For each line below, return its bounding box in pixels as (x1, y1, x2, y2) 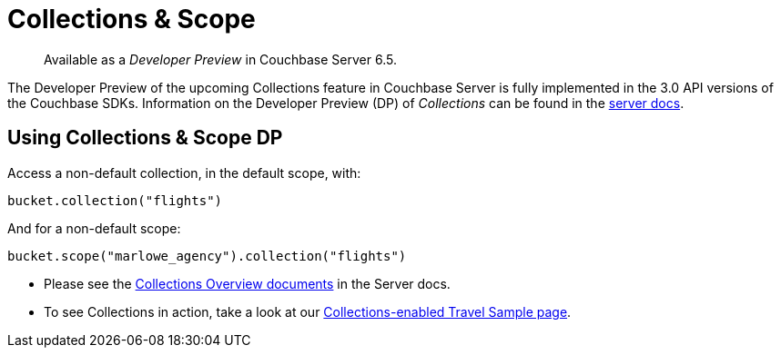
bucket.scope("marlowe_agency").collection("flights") (7, 248, 407, 263)
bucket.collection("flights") (7, 192, 223, 208)
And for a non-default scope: (7, 220, 181, 236)
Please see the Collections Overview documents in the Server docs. (44, 275, 451, 291)
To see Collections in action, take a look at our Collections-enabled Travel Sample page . (44, 303, 572, 320)
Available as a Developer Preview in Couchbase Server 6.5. (44, 51, 397, 67)
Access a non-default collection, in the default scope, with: (7, 164, 361, 181)
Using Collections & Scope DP (7, 126, 283, 150)
